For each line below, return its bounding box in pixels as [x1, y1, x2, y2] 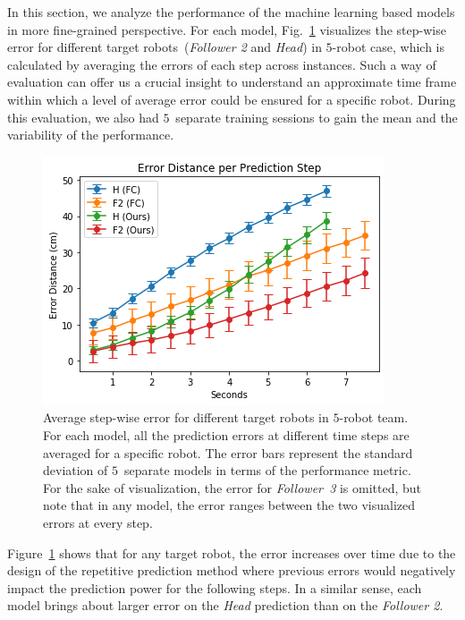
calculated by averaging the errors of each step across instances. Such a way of [7, 55, 436, 73]
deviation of [43, 461, 108, 480]
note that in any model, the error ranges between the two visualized [43, 496, 416, 514]
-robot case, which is [332, 38, 445, 56]
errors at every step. [43, 513, 153, 531]
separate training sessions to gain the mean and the [175, 107, 458, 126]
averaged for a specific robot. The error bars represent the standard [43, 443, 413, 462]
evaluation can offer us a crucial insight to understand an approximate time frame [7, 72, 457, 91]
